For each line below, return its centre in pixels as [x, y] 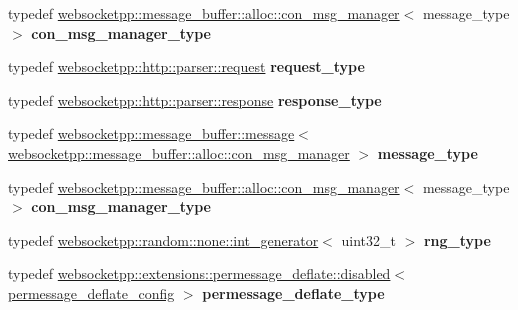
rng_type [457, 239]
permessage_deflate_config [91, 292]
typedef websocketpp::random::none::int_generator [163, 239]
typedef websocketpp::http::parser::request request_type [186, 66]
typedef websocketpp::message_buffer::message [151, 133]
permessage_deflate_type [293, 292]
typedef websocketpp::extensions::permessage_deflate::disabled [199, 273]
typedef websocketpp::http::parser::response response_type [195, 99]
